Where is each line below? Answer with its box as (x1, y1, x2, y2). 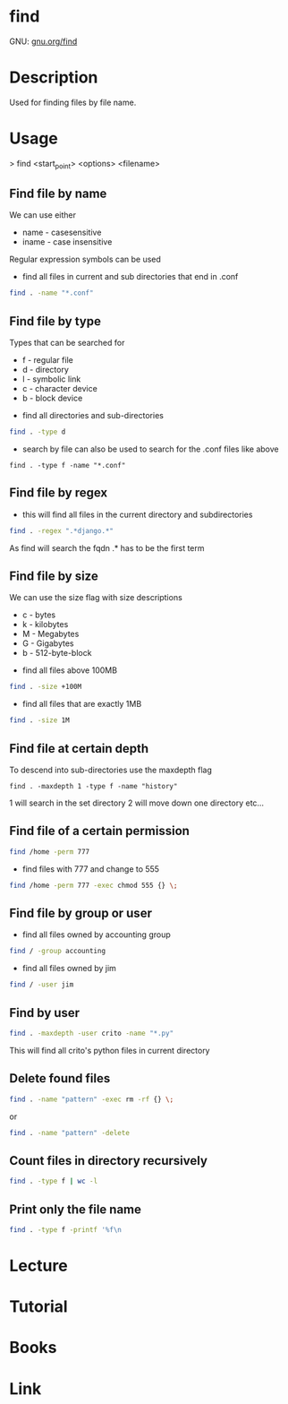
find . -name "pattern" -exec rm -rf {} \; (9, 1095, 174, 1104)
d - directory (21, 365, 70, 375)
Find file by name (9, 186, 107, 201)
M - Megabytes (21, 629, 80, 640)
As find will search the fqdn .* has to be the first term (9, 542, 205, 553)
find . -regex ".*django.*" (9, 526, 114, 535)
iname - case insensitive (21, 237, 113, 247)
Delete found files (9, 1071, 111, 1086)
